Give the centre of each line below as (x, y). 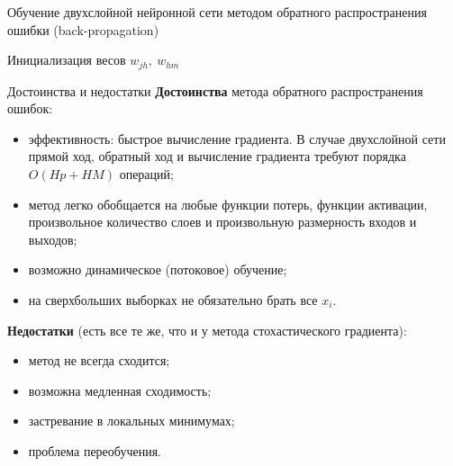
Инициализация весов (67, 60)
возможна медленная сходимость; (120, 390)
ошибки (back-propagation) (83, 29)
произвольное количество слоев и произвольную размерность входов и (222, 222)
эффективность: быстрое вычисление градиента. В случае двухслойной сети (237, 138)
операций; (146, 174)
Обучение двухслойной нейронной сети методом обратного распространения (217, 12)
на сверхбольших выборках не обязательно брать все (173, 299)
